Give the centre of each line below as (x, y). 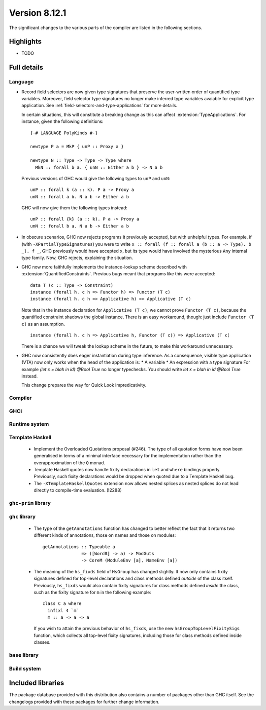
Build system (25, 669)
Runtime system (29, 424)
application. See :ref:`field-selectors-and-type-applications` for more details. (99, 106)
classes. (42, 642)
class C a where (62, 604)
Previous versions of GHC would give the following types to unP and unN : (96, 178)
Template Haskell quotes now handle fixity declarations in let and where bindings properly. (127, 470)
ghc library (22, 517)
